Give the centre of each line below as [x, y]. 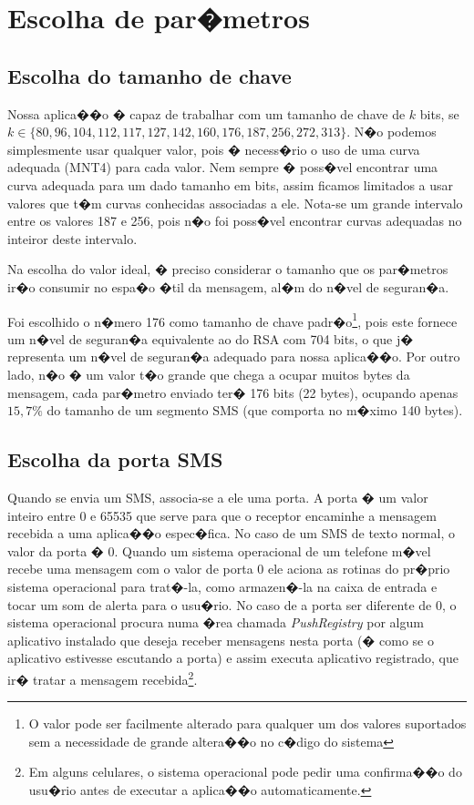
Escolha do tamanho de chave [149, 75]
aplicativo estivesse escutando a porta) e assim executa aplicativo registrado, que [233, 658]
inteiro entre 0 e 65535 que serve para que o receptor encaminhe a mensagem [222, 515]
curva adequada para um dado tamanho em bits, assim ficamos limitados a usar [231, 184]
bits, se [439, 113]
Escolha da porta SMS [115, 459]
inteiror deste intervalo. [72, 238]
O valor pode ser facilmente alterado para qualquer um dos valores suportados [247, 723]
